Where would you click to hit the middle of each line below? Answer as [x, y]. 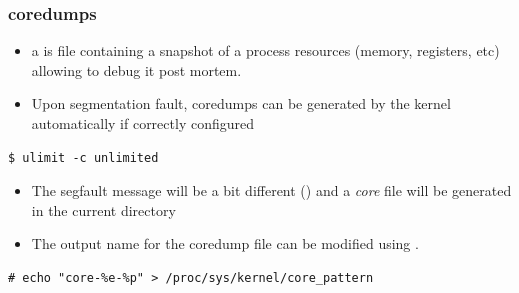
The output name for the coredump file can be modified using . [225, 243]
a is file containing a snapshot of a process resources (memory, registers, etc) [265, 50]
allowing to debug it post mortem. [136, 69]
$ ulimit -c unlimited [83, 157]
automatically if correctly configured [142, 123]
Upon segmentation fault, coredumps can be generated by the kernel [241, 103]
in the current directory [103, 209]
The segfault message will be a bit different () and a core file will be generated [271, 190]
